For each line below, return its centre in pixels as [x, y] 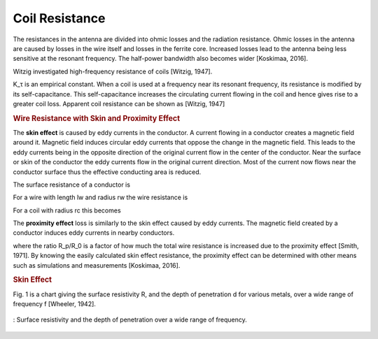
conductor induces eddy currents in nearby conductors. [94, 233]
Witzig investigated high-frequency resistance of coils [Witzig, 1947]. [113, 71]
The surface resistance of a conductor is [72, 185]
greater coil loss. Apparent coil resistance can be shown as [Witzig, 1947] [119, 103]
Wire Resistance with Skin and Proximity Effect [97, 118]
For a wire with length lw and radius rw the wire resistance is [100, 197]
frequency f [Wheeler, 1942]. [54, 304]
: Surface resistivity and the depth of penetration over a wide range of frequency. [130, 320]
